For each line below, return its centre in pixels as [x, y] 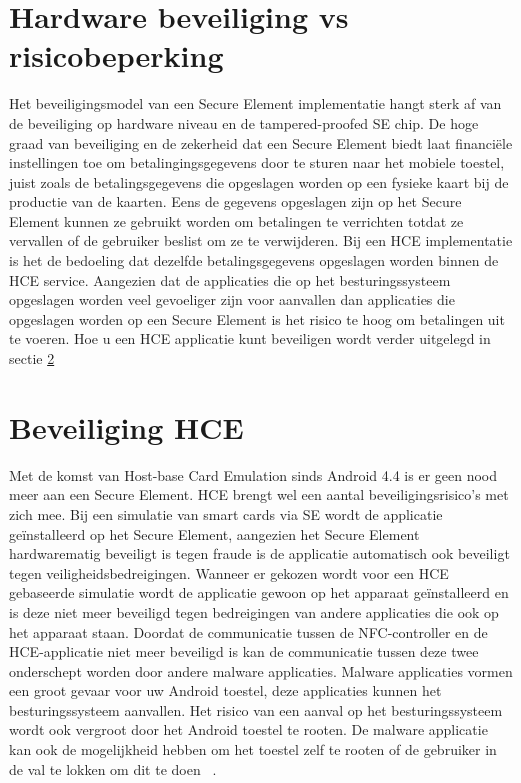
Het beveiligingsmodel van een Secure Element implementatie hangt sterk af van [255, 103]
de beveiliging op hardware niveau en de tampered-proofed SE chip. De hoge [244, 122]
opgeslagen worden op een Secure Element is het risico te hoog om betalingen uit [257, 318]
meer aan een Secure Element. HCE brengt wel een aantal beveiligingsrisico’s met [259, 494]
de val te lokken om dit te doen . [113, 768]
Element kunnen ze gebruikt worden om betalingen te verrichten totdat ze [236, 220]
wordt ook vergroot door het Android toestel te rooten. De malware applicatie [248, 729]
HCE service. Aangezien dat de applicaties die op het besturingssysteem [230, 279]
